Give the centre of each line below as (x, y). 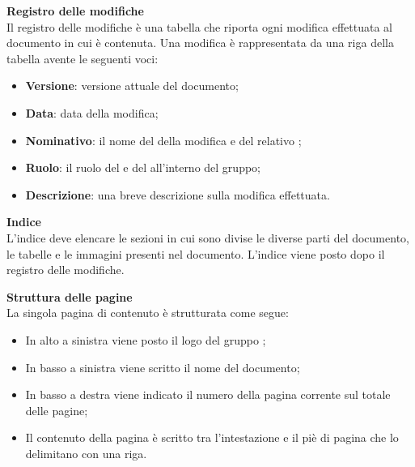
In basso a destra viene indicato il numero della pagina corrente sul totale (208, 394)
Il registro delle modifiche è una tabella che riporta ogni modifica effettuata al (200, 26)
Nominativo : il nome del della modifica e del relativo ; (163, 140)
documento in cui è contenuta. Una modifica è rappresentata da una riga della (200, 43)
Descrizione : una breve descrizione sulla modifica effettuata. (178, 194)
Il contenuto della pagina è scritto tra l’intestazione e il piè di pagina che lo (212, 437)
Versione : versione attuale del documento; (132, 86)
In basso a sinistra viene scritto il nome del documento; (163, 367)
